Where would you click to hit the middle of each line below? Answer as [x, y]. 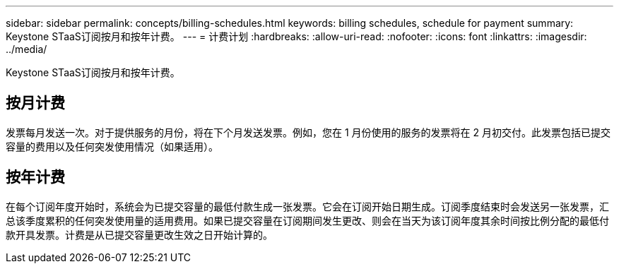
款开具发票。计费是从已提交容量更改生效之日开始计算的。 [139, 234]
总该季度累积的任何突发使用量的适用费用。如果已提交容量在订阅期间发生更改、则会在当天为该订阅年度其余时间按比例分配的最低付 [307, 220]
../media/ [26, 49]
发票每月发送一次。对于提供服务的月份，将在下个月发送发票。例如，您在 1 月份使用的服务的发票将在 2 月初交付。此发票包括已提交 [308, 132]
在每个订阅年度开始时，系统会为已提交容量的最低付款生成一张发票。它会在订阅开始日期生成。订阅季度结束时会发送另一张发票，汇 [307, 206]
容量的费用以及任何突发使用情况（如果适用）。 [112, 146]
